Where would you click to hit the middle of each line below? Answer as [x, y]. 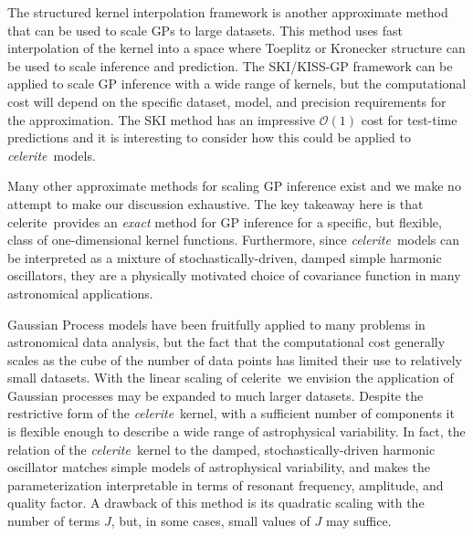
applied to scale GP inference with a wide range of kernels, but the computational [237, 84]
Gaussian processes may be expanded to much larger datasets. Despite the [215, 395]
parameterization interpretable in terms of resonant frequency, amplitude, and [226, 484]
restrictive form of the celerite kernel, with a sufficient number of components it [231, 413]
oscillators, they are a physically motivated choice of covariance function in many [234, 275]
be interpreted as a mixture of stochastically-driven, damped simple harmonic [225, 257]
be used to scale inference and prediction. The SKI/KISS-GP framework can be [230, 65]
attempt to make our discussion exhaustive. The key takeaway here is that [215, 203]
